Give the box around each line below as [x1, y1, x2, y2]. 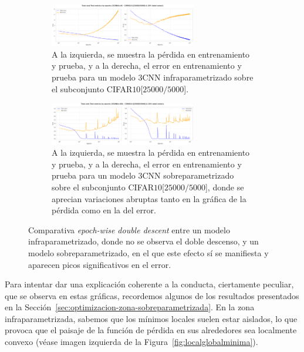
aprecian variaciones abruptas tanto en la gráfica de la [52, 192, 246, 205]
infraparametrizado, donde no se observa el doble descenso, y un [28, 235, 259, 247]
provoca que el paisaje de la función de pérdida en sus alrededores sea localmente [5, 324, 297, 336]
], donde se [205, 180, 244, 193]
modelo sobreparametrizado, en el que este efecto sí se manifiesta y [28, 246, 269, 259]
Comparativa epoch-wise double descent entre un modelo [28, 223, 230, 236]
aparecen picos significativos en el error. [28, 258, 171, 270]
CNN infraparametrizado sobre [142, 71, 254, 83]
